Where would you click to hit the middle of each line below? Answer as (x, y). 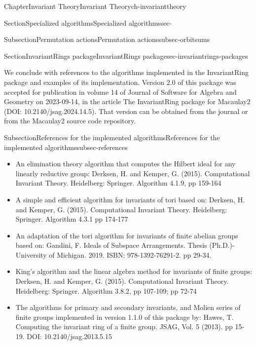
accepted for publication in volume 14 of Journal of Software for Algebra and (120, 92)
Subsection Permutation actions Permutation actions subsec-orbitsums (107, 39)
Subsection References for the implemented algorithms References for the (112, 137)
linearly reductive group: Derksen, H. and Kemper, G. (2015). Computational (133, 173)
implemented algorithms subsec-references (66, 147)
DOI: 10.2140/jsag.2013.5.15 (69, 336)
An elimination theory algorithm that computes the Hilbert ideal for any (126, 164)
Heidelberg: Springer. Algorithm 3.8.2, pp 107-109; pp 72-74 (106, 290)
